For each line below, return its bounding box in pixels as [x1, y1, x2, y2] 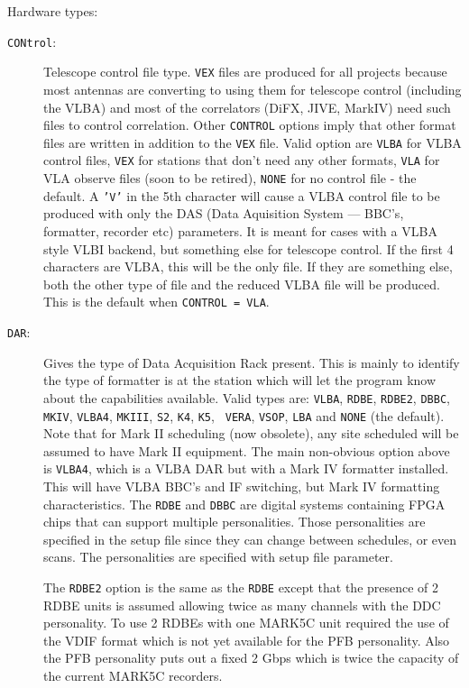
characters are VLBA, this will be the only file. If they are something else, [43, 257, 453, 276]
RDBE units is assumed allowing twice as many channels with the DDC [43, 595, 441, 614]
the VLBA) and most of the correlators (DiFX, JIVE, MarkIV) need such [43, 97, 451, 116]
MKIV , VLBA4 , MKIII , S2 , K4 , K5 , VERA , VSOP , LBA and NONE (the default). [43, 406, 445, 425]
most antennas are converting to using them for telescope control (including [43, 79, 462, 98]
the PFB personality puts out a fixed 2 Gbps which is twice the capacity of [43, 648, 459, 667]
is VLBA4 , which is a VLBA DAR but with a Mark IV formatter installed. [43, 459, 449, 478]
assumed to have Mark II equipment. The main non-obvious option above [43, 441, 450, 460]
